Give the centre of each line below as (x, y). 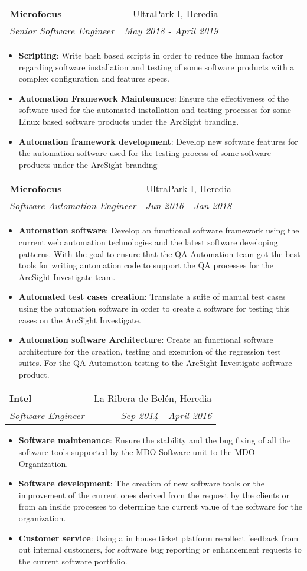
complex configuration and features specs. (94, 78)
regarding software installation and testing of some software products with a (156, 66)
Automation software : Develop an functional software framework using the (159, 230)
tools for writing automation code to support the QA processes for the (146, 265)
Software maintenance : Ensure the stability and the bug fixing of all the (155, 440)
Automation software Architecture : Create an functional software (146, 340)
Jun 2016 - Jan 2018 (189, 206)
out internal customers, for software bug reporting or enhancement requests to (160, 549)
